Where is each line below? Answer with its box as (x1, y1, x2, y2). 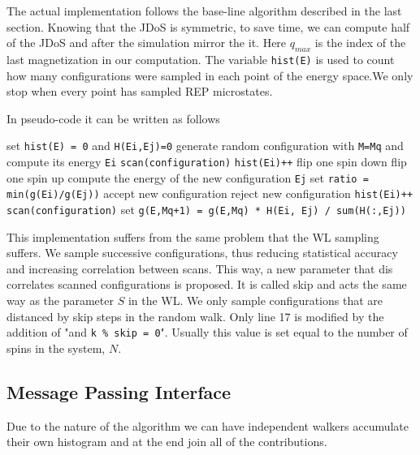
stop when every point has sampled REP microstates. (6, 83, 273, 100)
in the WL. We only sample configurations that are (128, 292, 383, 309)
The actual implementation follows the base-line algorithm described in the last (6, 2, 402, 19)
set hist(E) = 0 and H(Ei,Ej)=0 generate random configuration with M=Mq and (6, 137, 404, 154)
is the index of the (314, 34, 406, 51)
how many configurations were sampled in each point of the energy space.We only (6, 67, 414, 84)
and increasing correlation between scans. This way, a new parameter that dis (6, 260, 393, 277)
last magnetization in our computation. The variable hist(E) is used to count (6, 50, 395, 67)
